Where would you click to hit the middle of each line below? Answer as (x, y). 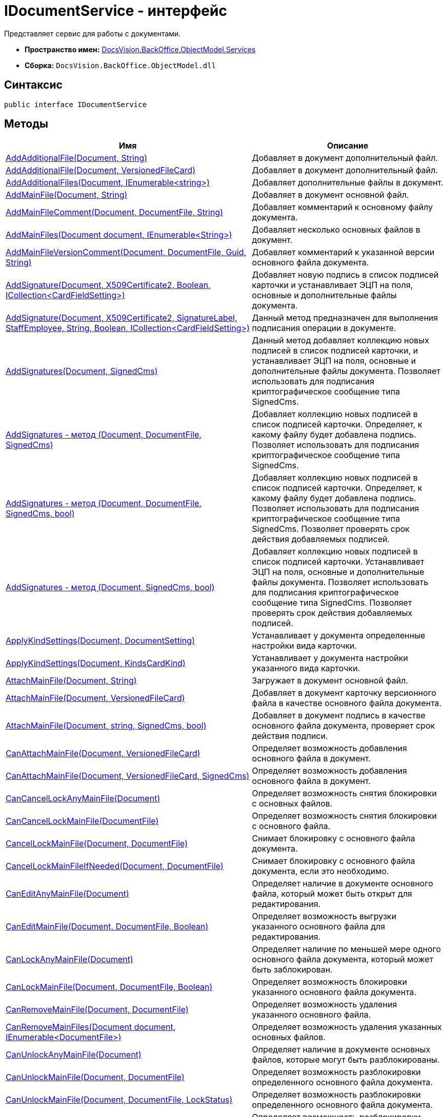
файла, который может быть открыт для (332, 894)
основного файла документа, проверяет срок (343, 726)
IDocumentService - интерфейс (116, 11)
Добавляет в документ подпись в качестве (339, 716)
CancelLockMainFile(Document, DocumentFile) (97, 844)
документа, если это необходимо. (320, 871)
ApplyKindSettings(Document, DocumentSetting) (100, 641)
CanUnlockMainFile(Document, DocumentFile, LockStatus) (119, 1100)
